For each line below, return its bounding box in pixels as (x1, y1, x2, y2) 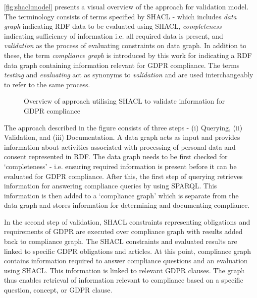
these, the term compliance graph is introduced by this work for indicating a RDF (4, 50, 252, 60)
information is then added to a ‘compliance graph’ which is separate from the (4, 190, 239, 200)
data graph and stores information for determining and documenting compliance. (4, 200, 250, 210)
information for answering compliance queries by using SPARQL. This (4, 180, 217, 191)
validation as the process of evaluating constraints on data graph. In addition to (4, 40, 247, 51)
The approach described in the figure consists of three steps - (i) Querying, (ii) (4, 122, 243, 132)
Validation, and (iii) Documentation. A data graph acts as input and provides (4, 132, 240, 142)
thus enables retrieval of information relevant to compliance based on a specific (4, 275, 244, 285)
